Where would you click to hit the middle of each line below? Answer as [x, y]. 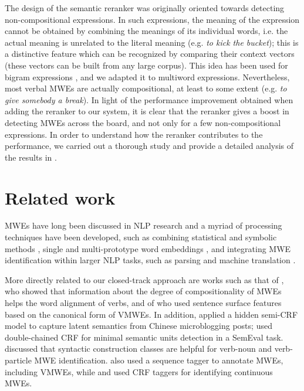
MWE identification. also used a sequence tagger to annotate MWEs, [159, 360]
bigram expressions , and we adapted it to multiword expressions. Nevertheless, [147, 76]
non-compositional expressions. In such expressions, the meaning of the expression [152, 19]
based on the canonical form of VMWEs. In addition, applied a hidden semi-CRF [151, 314]
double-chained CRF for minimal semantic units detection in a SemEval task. [144, 337]
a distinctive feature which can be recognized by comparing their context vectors [150, 54]
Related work [60, 197]
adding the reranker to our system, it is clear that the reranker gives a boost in [147, 111]
